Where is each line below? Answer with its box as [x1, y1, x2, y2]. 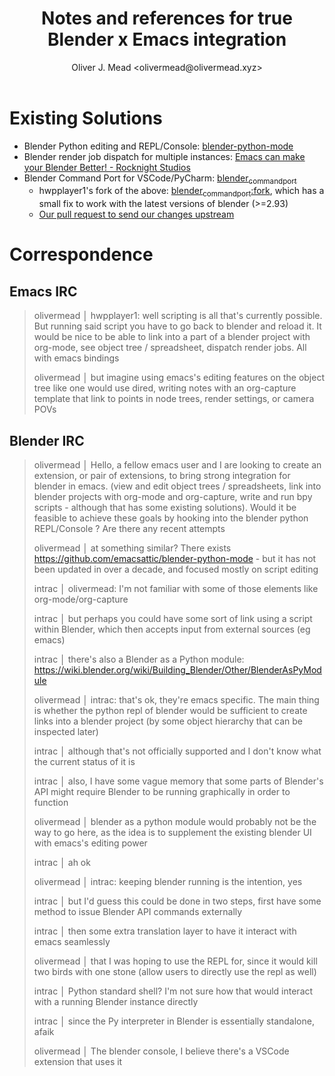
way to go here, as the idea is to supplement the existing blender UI [33, 827, 312, 839]
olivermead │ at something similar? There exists [33, 542, 232, 554]
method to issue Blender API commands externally [33, 906, 243, 918]
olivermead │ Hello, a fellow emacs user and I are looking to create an [33, 459, 322, 471]
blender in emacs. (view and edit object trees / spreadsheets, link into [33, 480, 322, 492]
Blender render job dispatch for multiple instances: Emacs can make [23, 150, 306, 162]
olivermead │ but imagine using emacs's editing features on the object [33, 372, 325, 384]
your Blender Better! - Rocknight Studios [23, 161, 191, 173]
